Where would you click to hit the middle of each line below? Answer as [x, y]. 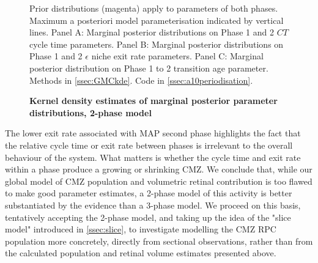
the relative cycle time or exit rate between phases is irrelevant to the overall [149, 145]
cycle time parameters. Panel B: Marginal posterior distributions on [157, 44]
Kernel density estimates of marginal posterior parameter [153, 101]
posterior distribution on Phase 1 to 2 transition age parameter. [149, 68]
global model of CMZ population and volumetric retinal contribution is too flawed [159, 181]
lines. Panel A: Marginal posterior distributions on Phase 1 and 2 [152, 32]
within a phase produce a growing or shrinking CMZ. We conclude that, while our [159, 169]
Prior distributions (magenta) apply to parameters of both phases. [154, 8]
